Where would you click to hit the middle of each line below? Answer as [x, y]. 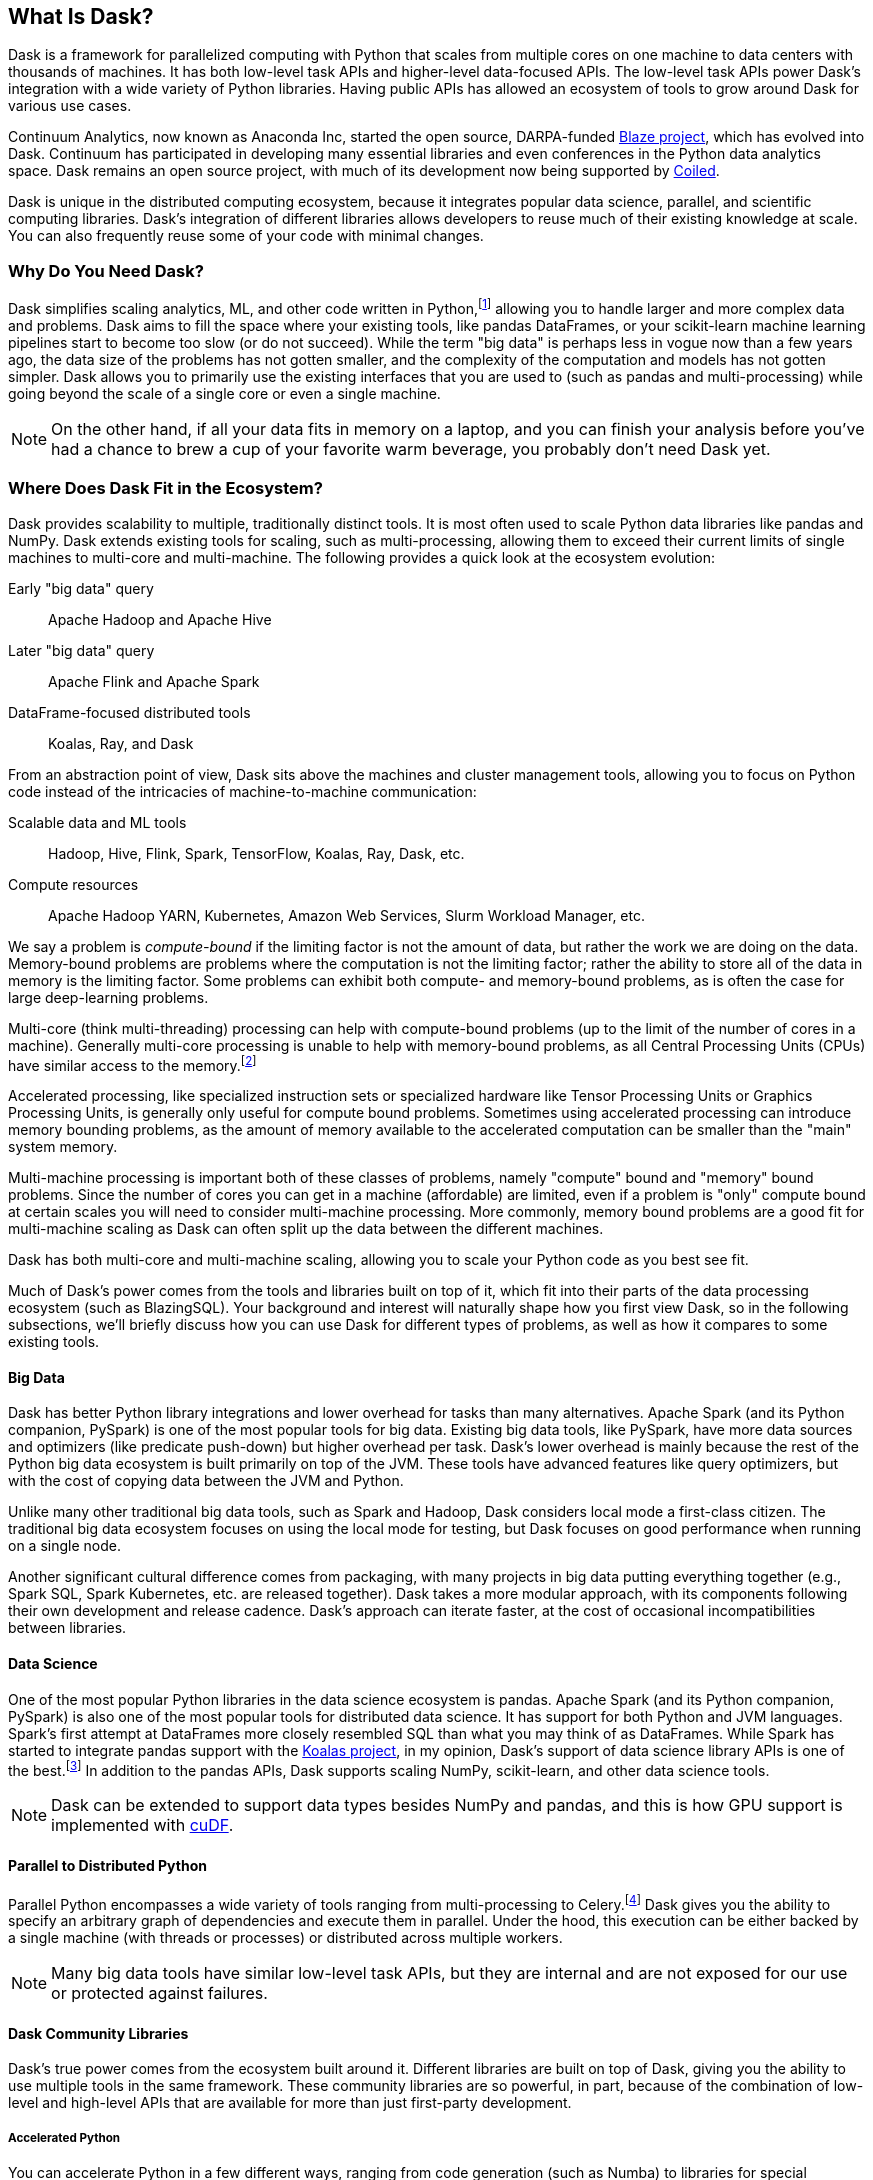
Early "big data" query [81, 588]
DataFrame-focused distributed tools [129, 712]
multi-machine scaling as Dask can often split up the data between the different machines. [306, 1229]
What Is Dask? [81, 16]
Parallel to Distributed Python [107, 1865]
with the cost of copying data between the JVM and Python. [206, 1481]
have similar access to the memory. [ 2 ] [132, 1063]
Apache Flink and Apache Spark [154, 681]
